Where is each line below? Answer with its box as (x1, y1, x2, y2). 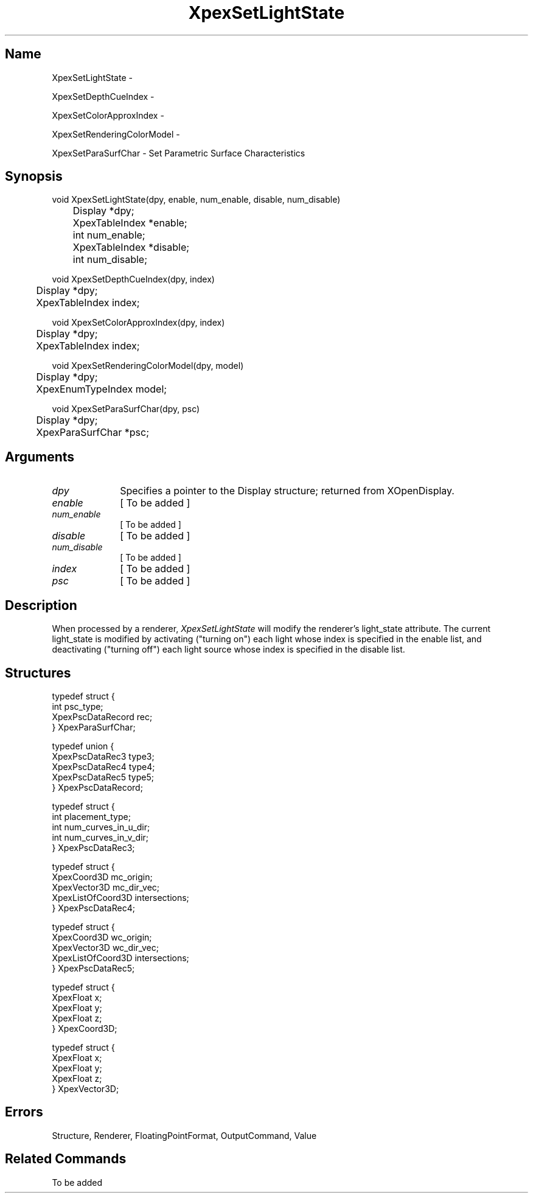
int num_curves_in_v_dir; (52, 832, 149, 842)
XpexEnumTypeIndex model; (36, 383, 167, 396)
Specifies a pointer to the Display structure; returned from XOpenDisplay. (120, 485, 455, 497)
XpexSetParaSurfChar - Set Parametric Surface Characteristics (52, 147, 305, 158)
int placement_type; (52, 811, 131, 822)
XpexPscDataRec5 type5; (52, 771, 155, 782)
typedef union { (52, 740, 114, 751)
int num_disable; (72, 253, 147, 266)
